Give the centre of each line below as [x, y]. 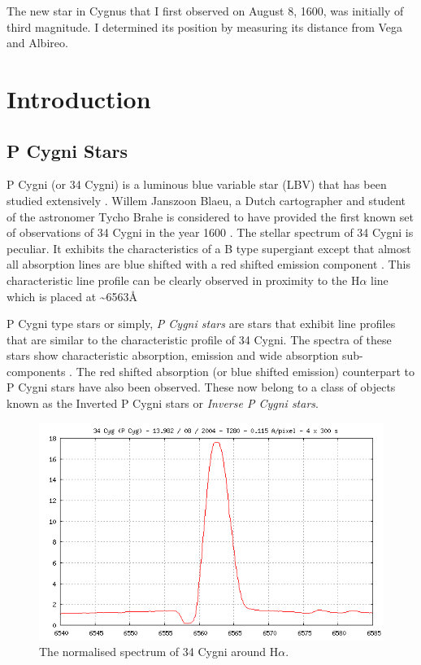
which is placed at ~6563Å [72, 296]
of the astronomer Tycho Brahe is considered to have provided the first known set [210, 216]
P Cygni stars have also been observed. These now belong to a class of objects [201, 387]
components [36, 371]
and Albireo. [37, 43]
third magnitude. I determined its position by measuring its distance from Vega [205, 26]
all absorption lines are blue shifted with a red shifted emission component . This [208, 264]
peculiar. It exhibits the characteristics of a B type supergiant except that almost [209, 248]
